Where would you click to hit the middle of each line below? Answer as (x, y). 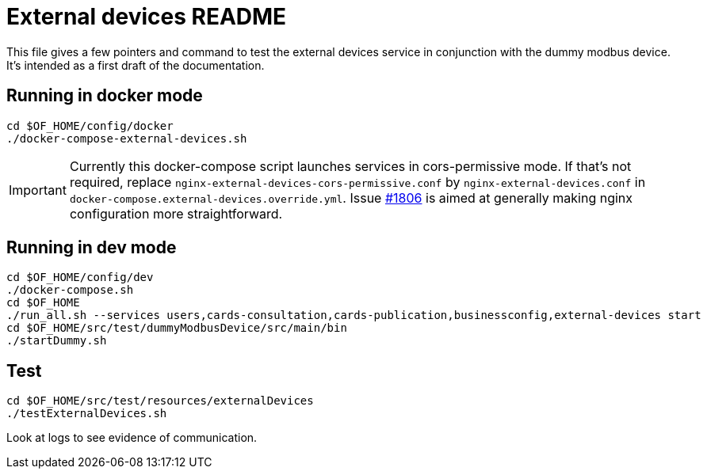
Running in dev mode (92, 248)
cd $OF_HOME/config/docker (90, 125)
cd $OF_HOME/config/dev (80, 277)
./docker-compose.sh (70, 290)
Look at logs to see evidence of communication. (132, 438)
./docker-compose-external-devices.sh (127, 138)
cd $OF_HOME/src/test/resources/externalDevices (160, 401)
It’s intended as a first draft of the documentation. (136, 65)
